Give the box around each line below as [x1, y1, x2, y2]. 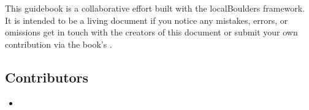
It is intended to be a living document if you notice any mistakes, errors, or [5, 13, 288, 26]
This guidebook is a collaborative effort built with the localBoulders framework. [5, 2, 305, 14]
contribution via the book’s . [5, 37, 112, 50]
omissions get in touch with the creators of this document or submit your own [5, 26, 298, 38]
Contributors [5, 67, 89, 86]
